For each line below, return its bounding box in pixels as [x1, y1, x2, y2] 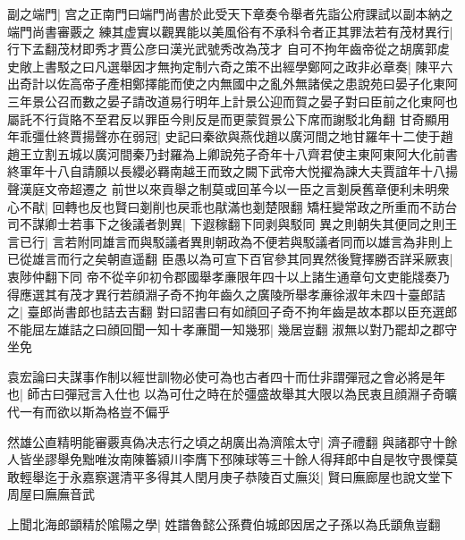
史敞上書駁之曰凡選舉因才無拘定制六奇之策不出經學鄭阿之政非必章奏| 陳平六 [7, 56, 453, 75]
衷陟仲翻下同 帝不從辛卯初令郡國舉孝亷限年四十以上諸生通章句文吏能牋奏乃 [7, 266, 450, 285]
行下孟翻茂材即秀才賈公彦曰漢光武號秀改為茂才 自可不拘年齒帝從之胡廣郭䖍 [7, 39, 450, 58]
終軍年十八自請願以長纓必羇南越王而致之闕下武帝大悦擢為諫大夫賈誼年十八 [7, 162, 445, 181]
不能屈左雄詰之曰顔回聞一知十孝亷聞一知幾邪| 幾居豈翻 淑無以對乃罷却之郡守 [7, 319, 458, 338]
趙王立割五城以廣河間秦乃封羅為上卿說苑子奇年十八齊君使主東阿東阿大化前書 [7, 144, 458, 163]
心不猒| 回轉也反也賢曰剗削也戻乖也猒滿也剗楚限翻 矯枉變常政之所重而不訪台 [7, 197, 458, 215]
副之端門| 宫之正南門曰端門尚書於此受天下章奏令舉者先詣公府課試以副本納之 [7, 4, 453, 22]
